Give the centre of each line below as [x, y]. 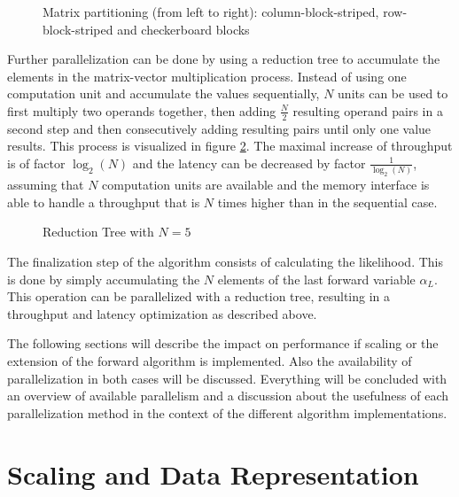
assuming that [46, 185]
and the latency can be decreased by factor [249, 163]
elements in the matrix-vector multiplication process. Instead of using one [207, 76]
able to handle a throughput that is [104, 202]
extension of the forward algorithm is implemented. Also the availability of [210, 360]
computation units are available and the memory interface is [266, 185]
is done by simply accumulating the [104, 279]
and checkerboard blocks [183, 29]
